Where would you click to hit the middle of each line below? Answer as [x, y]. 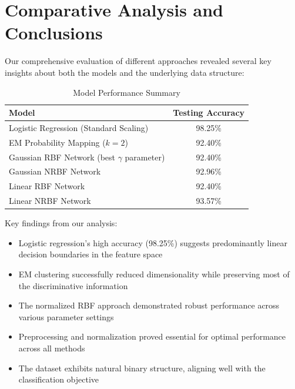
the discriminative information [73, 285]
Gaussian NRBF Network [55, 171]
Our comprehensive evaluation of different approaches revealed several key [138, 61]
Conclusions [54, 33]
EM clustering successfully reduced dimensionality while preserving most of [154, 274]
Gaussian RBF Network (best [62, 157]
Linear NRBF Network [50, 201]
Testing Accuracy [209, 113]
